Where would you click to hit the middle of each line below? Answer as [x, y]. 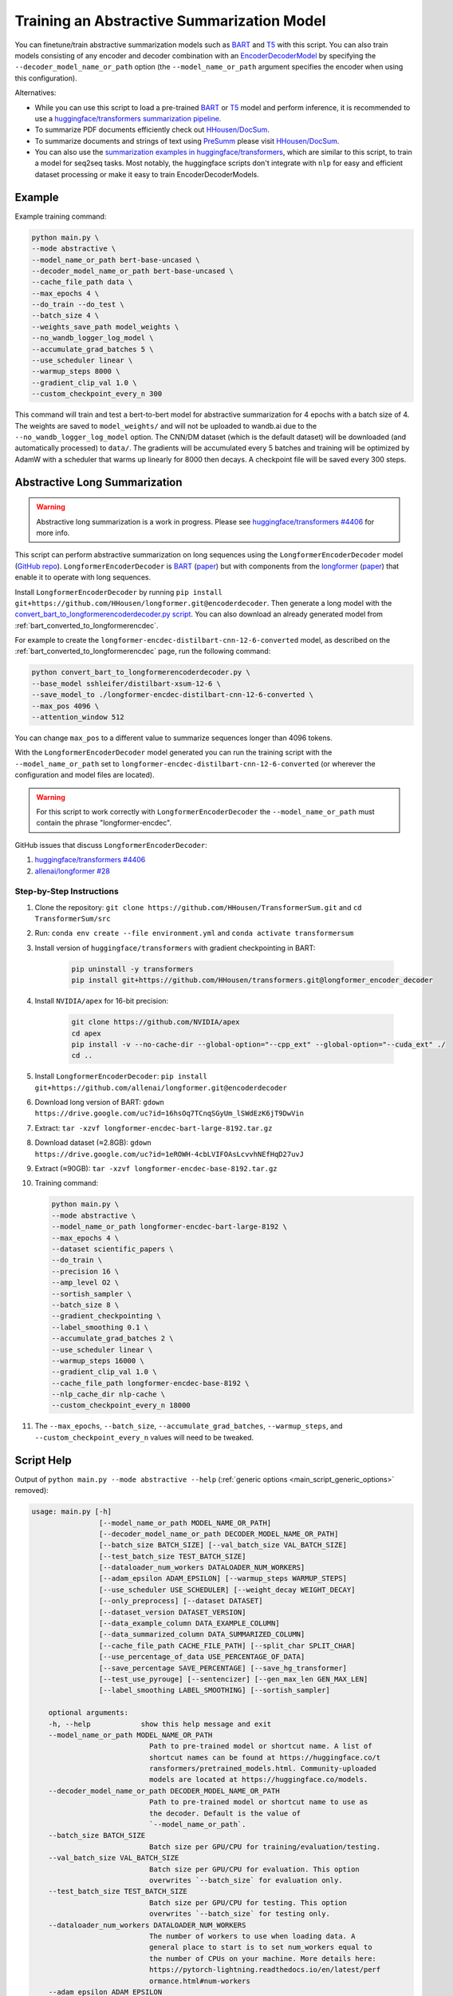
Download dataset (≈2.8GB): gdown [93, 1143]
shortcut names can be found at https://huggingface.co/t [265, 1757]
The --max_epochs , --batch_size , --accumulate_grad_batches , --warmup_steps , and [189, 1426]
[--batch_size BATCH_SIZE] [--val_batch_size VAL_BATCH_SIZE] [223, 1545]
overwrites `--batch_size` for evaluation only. [246, 1880]
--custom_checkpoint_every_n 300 [97, 394]
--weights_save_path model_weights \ [105, 327]
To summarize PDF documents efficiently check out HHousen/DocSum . [152, 130]
